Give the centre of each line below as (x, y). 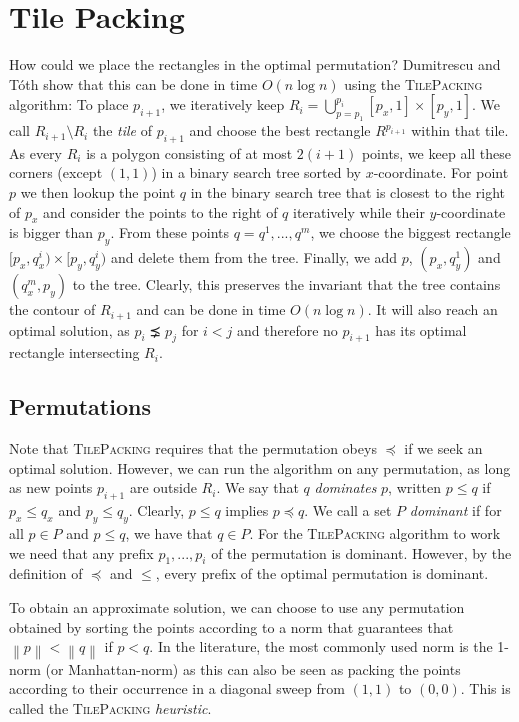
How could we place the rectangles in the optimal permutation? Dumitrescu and (255, 64)
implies (247, 510)
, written (415, 487)
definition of (46, 573)
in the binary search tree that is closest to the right (347, 192)
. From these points (170, 232)
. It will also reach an (432, 309)
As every (35, 152)
